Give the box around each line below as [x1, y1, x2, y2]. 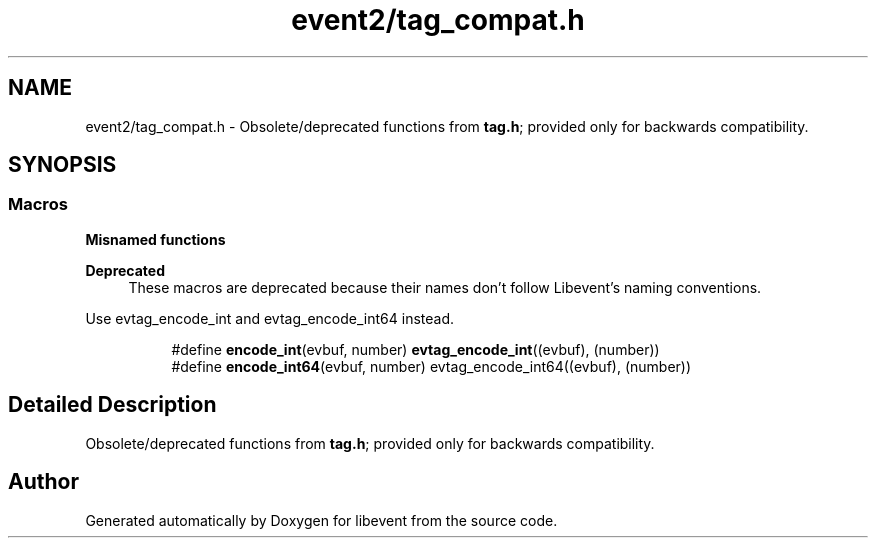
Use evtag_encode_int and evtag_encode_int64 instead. [85, 309, 455, 327]
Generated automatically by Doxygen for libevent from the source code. [85, 511, 558, 529]
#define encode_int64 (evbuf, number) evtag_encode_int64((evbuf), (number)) [171, 357, 692, 375]
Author [8, 469, 79, 495]
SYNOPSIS [8, 152, 117, 178]
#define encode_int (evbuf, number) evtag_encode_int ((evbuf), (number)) [171, 340, 660, 358]
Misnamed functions [85, 230, 226, 248]
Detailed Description [8, 392, 217, 418]
